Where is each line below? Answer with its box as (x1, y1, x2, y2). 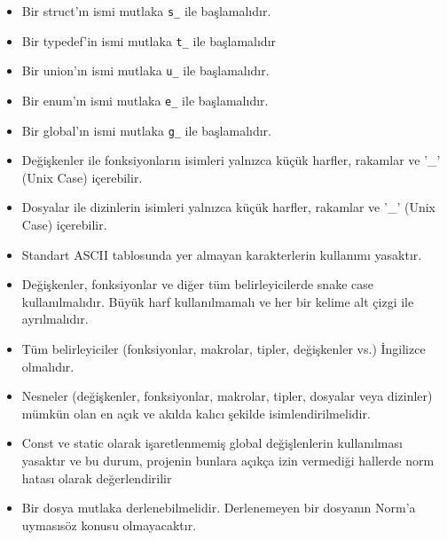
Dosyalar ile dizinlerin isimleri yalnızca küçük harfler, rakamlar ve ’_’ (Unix (21, 198, 435, 216)
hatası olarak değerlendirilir (21, 468, 172, 487)
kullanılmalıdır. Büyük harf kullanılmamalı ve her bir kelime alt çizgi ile (21, 292, 414, 310)
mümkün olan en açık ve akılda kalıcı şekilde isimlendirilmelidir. (21, 403, 371, 422)
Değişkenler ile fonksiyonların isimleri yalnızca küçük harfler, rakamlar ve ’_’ (21, 151, 441, 169)
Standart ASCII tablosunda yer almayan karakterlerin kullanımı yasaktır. (21, 245, 422, 263)
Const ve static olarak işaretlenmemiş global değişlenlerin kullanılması (21, 434, 403, 452)
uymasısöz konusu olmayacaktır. (21, 515, 197, 534)
